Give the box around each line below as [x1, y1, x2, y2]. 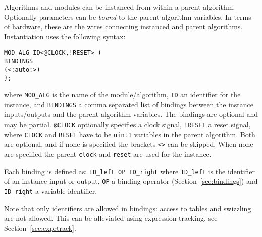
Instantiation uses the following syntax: [4, 31, 126, 42]
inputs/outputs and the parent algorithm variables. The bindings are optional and [4, 109, 258, 120]
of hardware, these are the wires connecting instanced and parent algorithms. [4, 21, 243, 32]
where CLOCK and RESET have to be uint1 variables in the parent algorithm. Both [4, 129, 255, 139]
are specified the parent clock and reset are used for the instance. [4, 148, 212, 159]
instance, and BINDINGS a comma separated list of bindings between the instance [4, 99, 254, 109]
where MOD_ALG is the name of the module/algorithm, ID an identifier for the [4, 89, 241, 99]
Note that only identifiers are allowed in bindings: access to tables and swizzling [4, 203, 251, 213]
